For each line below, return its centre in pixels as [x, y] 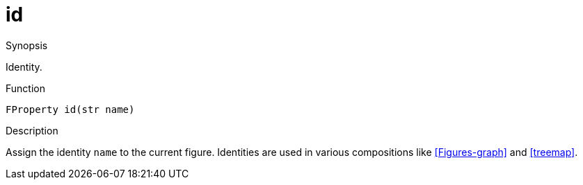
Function [25, 88]
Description [32, 130]
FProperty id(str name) [70, 109]
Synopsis [27, 45]
